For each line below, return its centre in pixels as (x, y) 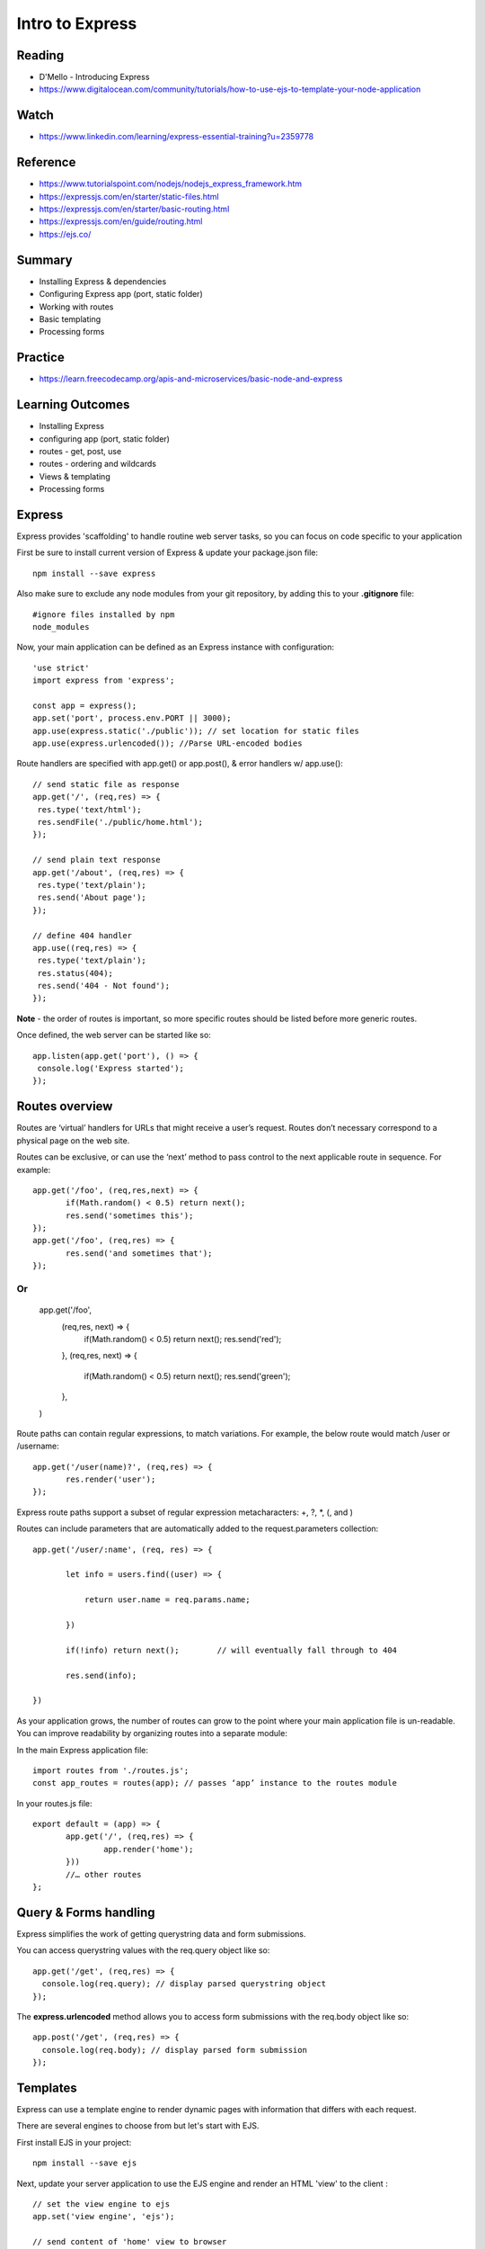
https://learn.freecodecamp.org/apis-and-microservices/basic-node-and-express (191, 379)
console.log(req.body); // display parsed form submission (174, 2050)
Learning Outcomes (73, 405)
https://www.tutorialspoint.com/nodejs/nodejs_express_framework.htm (171, 184)
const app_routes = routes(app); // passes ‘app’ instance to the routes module (215, 1783)
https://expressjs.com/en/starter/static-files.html (129, 196)
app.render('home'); (149, 1849)
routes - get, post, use (80, 451)
